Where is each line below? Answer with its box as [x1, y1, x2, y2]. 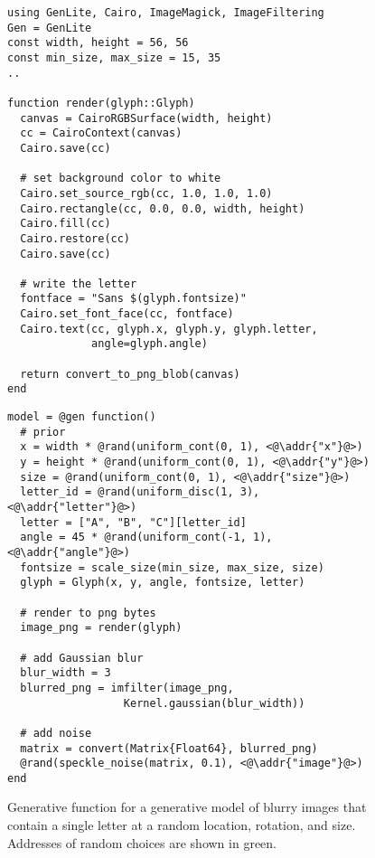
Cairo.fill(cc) [20, 217, 111, 231]
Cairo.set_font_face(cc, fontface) [20, 307, 234, 321]
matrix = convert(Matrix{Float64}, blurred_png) [20, 741, 318, 755]
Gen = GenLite [7, 21, 92, 34]
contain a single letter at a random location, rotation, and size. [7, 816, 356, 834]
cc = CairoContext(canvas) [20, 127, 183, 140]
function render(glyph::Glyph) [7, 96, 195, 109]
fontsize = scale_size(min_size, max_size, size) [20, 561, 324, 574]
